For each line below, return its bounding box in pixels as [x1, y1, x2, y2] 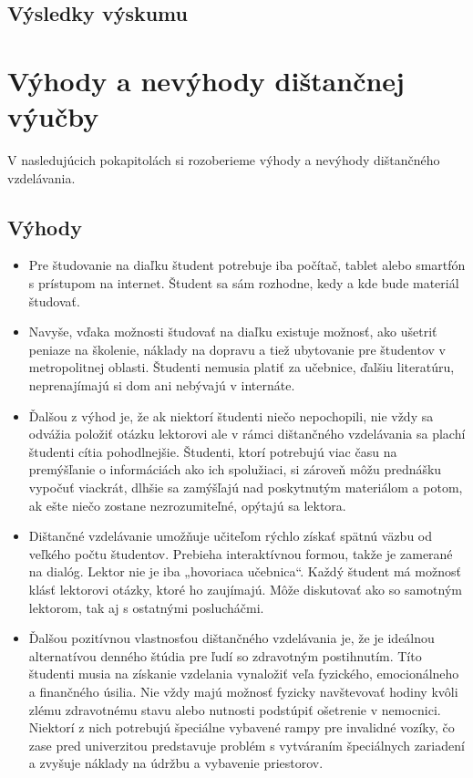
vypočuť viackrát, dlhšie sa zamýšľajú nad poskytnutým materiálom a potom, [28, 478, 463, 497]
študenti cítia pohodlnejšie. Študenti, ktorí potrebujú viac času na [28, 441, 397, 461]
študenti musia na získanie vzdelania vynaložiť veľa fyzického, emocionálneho [28, 664, 459, 683]
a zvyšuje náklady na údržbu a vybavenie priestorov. [28, 753, 324, 773]
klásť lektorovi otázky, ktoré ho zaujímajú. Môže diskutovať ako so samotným [28, 579, 463, 598]
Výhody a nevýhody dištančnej [7, 61, 405, 99]
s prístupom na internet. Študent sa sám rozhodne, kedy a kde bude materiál [28, 274, 459, 293]
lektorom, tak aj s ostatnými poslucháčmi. [28, 597, 264, 617]
